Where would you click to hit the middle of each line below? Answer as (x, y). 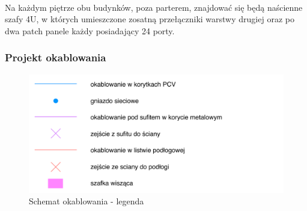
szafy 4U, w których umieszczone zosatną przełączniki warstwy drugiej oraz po (150, 19)
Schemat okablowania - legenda (87, 201)
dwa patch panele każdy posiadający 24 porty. (90, 30)
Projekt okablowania (56, 57)
